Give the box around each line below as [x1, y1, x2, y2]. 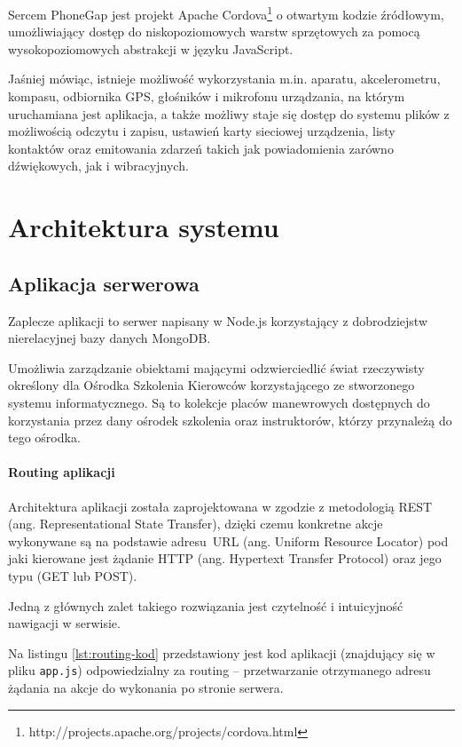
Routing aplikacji [8, 463, 115, 481]
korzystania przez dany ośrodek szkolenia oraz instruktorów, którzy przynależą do [8, 410, 452, 429]
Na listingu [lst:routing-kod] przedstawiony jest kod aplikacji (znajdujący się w [8, 643, 435, 662]
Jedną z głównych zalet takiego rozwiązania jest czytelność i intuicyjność [8, 596, 403, 615]
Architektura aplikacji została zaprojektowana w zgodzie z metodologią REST [8, 497, 433, 515]
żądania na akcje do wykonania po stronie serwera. [8, 678, 284, 696]
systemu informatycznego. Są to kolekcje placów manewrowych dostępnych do [8, 393, 430, 411]
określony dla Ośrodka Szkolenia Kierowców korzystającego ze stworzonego [8, 376, 415, 394]
